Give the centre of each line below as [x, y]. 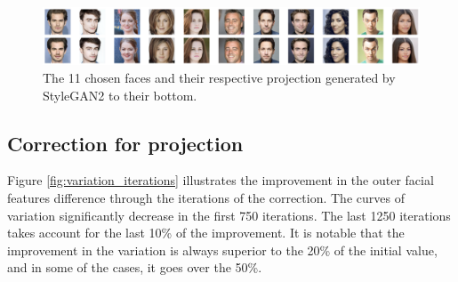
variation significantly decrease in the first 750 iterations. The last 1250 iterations [229, 215]
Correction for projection [125, 143]
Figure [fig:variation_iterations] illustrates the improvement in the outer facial [221, 180]
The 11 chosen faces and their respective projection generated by [219, 78]
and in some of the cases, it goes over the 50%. [135, 267]
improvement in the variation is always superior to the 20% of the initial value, [222, 250]
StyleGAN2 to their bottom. [120, 95]
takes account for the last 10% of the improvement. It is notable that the [206, 233]
